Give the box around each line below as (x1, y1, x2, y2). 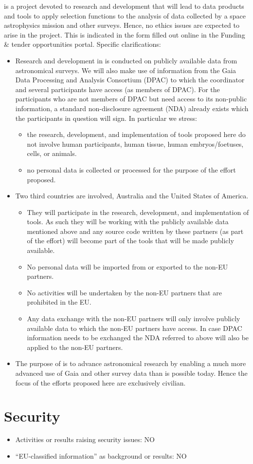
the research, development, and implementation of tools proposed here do (27, 129, 246, 139)
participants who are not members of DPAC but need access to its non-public (15, 94, 247, 104)
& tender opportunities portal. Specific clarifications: (4, 39, 161, 49)
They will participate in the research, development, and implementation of (27, 207, 249, 217)
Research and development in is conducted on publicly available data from (15, 55, 237, 65)
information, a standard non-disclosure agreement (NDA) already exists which (15, 103, 249, 113)
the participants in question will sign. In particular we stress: (15, 113, 197, 123)
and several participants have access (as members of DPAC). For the (15, 84, 220, 94)
